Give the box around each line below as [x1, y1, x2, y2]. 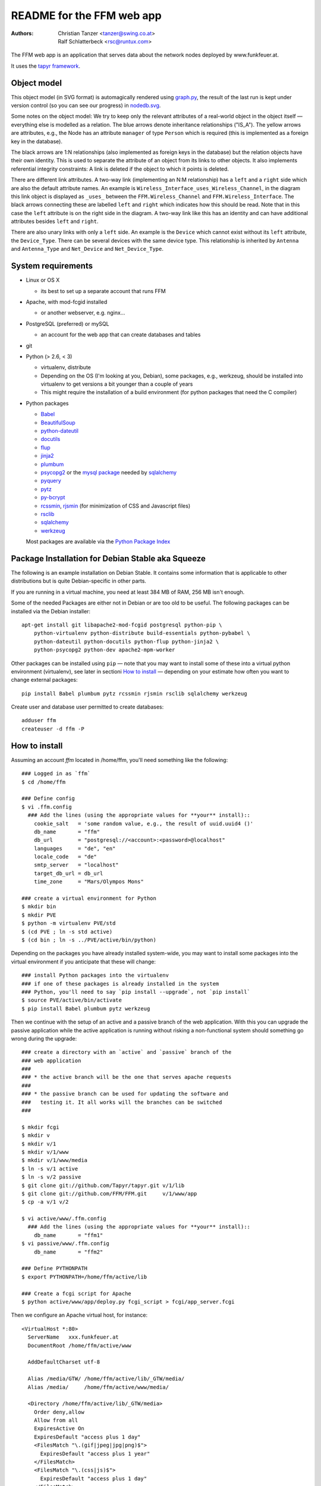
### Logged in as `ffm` [21, 770, 91, 777]
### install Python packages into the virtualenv [21, 972, 169, 979]
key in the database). [11, 137, 62, 145]
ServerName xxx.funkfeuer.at [27, 1334, 119, 1340]
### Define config [21, 795, 75, 802]
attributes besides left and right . [11, 218, 99, 225]
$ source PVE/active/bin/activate [21, 997, 122, 1004]
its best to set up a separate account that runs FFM [40, 287, 166, 294]
